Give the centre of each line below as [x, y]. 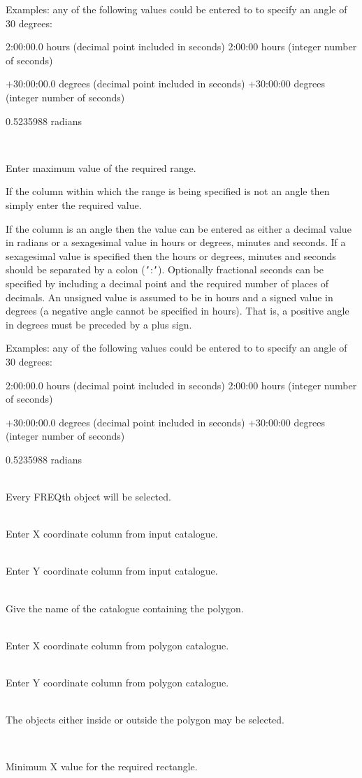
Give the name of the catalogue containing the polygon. [125, 608]
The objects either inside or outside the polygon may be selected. [145, 720]
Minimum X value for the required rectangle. [102, 766]
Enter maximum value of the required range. [101, 167]
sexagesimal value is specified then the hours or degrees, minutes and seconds [171, 255]
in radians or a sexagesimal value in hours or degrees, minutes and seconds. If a [176, 242]
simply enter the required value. [74, 204]
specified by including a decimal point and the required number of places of [167, 283]
